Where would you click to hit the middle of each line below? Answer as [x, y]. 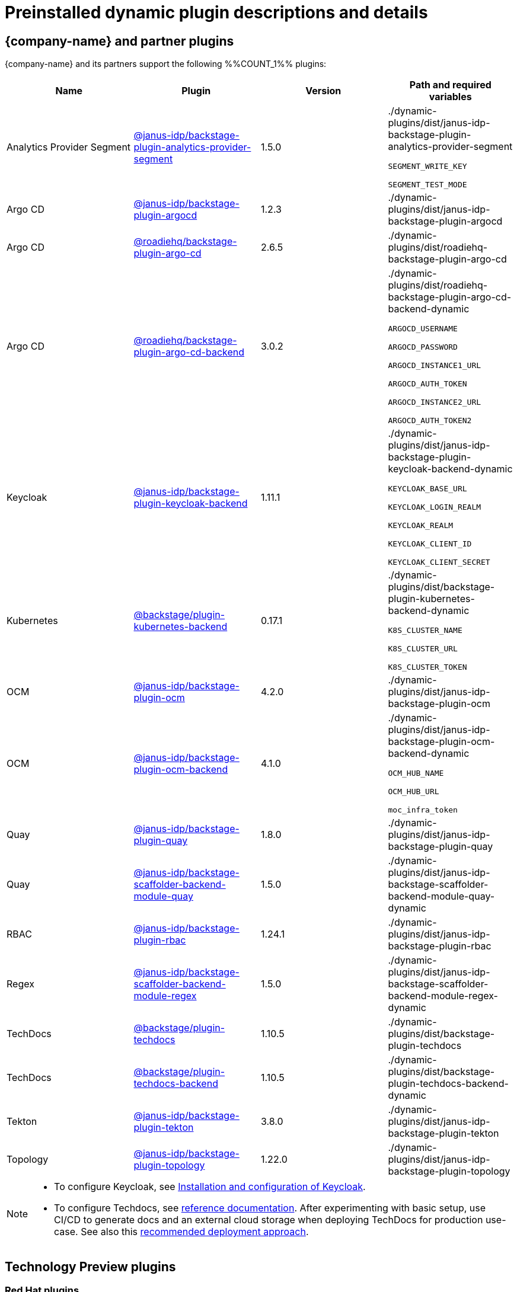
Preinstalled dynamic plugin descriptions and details [216, 12]
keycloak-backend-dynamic [450, 469]
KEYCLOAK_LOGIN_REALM [435, 507]
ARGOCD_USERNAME [423, 329]
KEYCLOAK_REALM [421, 526]
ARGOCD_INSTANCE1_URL [435, 366]
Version [323, 91]
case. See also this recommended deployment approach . [181, 1232]
